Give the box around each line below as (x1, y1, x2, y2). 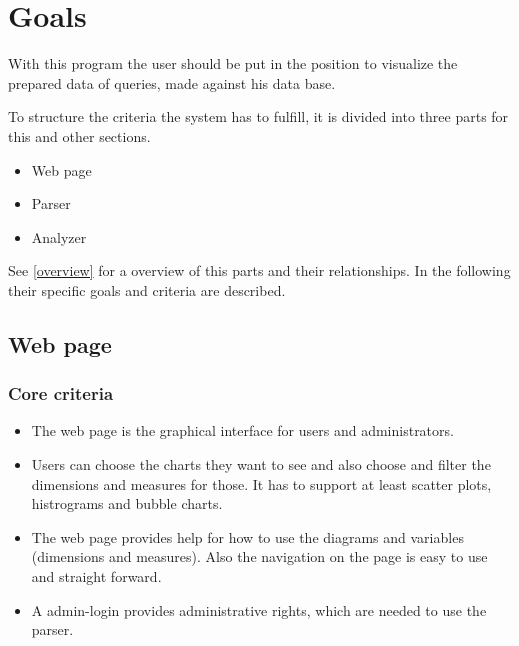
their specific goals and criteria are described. (8, 279, 286, 300)
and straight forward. (31, 566, 162, 587)
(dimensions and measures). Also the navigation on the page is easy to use (31, 546, 488, 567)
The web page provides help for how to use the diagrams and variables (31, 526, 464, 547)
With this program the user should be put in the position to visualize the (8, 53, 458, 74)
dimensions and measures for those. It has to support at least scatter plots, (31, 473, 492, 494)
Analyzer (31, 226, 87, 247)
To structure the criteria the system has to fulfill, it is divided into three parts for (8, 106, 509, 127)
